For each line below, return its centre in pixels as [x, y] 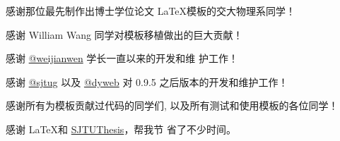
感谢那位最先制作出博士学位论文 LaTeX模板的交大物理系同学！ [151, 11]
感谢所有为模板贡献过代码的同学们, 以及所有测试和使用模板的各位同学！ [172, 105]
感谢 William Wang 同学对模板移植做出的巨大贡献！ [124, 34]
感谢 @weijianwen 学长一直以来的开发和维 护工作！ [122, 58]
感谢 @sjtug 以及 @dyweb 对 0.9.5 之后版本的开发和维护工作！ [147, 81]
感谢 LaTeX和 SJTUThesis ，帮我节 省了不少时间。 [121, 129]
